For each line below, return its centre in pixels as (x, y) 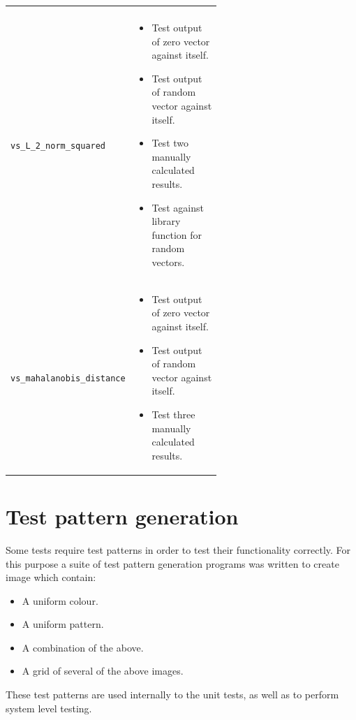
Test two (170, 143)
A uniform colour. (60, 600)
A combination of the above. (83, 647)
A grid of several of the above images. (103, 671)
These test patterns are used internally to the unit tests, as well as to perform (172, 695)
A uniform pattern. (63, 624)
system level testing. (49, 708)
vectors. (168, 262)
